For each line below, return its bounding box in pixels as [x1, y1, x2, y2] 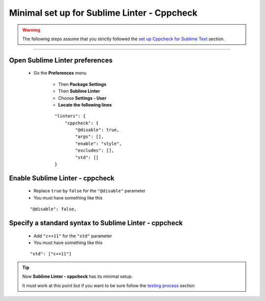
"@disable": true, [75, 127, 120, 133]
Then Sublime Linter [58, 88, 100, 94]
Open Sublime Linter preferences [9, 56, 113, 64]
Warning [22, 27, 40, 33]
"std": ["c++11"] [30, 251, 72, 257]
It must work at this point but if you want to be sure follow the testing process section [22, 282, 195, 288]
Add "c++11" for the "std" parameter [33, 233, 112, 239]
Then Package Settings [58, 81, 106, 87]
